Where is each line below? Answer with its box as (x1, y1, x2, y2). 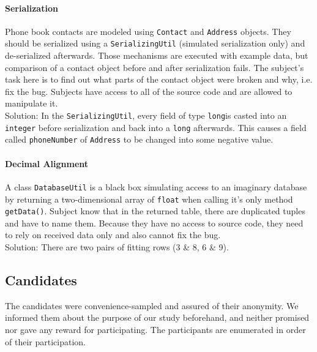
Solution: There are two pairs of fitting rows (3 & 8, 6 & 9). (5, 241, 229, 253)
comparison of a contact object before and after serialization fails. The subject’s (5, 61, 304, 73)
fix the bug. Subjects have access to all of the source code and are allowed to (5, 84, 293, 97)
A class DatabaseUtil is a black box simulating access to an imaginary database (5, 180, 307, 193)
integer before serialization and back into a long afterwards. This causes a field (5, 121, 307, 133)
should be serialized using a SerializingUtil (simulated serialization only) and (5, 37, 305, 50)
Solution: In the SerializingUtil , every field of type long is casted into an (5, 109, 287, 122)
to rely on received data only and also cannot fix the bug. (5, 228, 221, 241)
